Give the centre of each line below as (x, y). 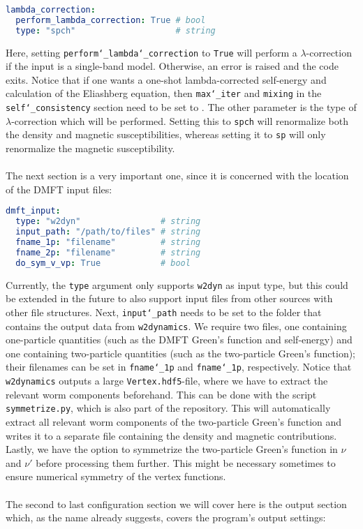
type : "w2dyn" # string (108, 222)
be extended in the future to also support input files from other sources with (169, 298)
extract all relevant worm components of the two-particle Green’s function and (174, 422)
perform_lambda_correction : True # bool (111, 20)
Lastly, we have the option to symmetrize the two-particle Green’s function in (172, 449)
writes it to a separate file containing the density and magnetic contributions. (171, 435)
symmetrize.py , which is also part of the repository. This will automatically (168, 408)
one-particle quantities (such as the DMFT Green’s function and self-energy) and (179, 340)
